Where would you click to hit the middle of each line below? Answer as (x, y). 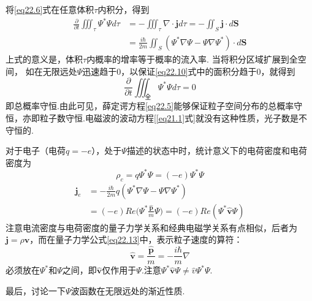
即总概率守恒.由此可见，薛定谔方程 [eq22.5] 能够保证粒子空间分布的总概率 (150, 106)
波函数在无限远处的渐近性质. (128, 290)
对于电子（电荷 (36, 150)
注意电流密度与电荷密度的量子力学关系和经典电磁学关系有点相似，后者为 (151, 227)
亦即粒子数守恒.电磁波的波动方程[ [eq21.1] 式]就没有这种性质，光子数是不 (165, 118)
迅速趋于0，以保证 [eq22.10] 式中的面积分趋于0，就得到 (189, 71)
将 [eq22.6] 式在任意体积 (50, 9)
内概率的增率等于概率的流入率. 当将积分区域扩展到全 (192, 59)
